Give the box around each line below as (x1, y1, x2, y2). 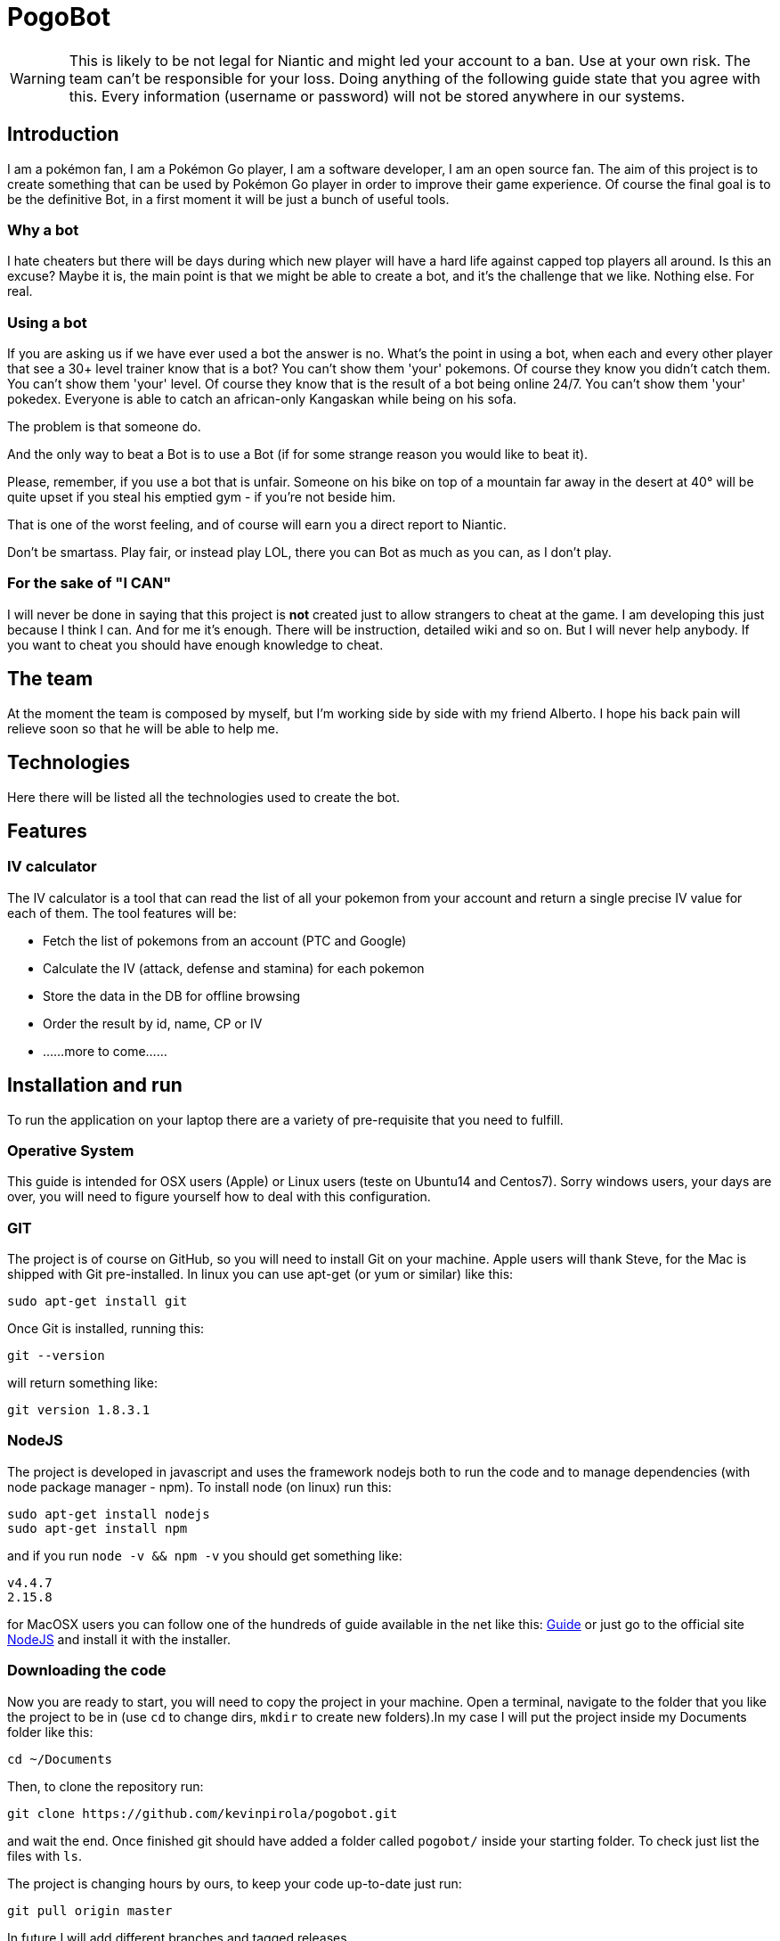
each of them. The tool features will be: (7, 905, 237, 921)
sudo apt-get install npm (7, 1520, 188, 1536)
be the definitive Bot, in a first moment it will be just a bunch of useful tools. (7, 191, 450, 207)
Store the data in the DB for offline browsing (43, 987, 301, 1003)
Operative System (7, 1141, 134, 1159)
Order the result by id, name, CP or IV (43, 1015, 263, 1031)
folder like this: (7, 1724, 93, 1740)
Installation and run (7, 1074, 183, 1097)
